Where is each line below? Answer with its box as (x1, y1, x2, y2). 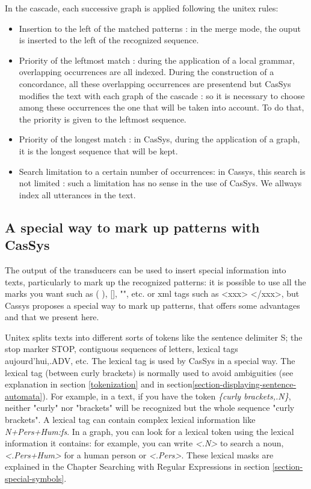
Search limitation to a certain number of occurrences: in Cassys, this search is (19, 165, 306, 177)
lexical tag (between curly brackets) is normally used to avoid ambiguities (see (5, 366, 294, 378)
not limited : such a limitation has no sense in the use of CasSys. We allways (19, 177, 302, 189)
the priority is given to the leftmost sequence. (19, 112, 186, 125)
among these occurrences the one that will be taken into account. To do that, (19, 101, 304, 114)
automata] (5, 389, 43, 402)
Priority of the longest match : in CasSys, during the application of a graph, (19, 133, 300, 145)
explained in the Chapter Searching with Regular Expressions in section (5, 460, 269, 473)
